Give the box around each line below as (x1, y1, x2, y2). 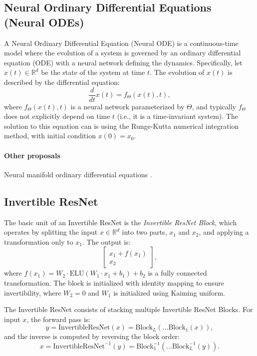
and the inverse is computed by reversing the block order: (4, 331, 180, 342)
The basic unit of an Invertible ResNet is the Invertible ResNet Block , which (4, 217, 237, 227)
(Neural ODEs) (4, 14, 84, 29)
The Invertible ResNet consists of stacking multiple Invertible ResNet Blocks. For (4, 304, 253, 315)
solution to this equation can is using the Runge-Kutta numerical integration (4, 120, 239, 131)
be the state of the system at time (41, 67, 145, 77)
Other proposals (4, 150, 60, 160)
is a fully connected (148, 268, 207, 278)
